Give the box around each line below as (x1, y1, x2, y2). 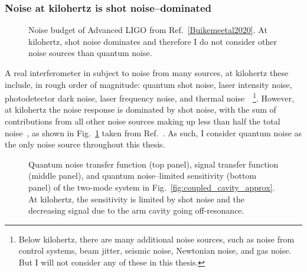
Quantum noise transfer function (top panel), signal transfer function (28, 158, 279, 170)
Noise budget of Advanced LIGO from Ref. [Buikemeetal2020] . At (28, 24, 267, 36)
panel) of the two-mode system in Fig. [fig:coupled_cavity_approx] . (28, 181, 275, 193)
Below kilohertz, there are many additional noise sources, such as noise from (18, 232, 295, 245)
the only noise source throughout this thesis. (5, 138, 165, 150)
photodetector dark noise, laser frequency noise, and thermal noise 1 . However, (5, 90, 295, 104)
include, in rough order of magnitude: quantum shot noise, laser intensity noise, (5, 78, 292, 90)
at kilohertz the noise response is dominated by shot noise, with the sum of (5, 103, 276, 116)
